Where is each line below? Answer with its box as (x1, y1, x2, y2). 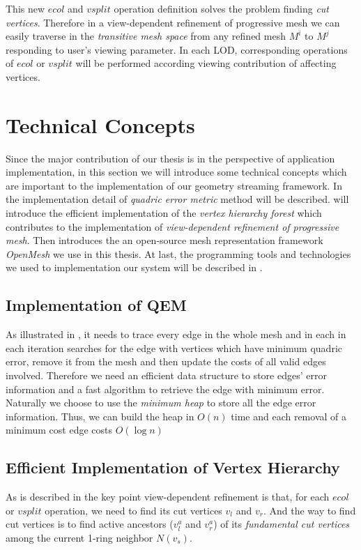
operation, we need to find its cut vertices (45, 503, 222, 517)
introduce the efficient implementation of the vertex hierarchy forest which (6, 206, 322, 220)
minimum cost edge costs (6, 422, 113, 437)
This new (6, 1, 45, 15)
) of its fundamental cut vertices (213, 517, 350, 531)
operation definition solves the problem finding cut (114, 1, 330, 15)
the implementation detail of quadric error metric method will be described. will (6, 192, 349, 206)
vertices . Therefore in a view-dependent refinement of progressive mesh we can (6, 15, 340, 29)
